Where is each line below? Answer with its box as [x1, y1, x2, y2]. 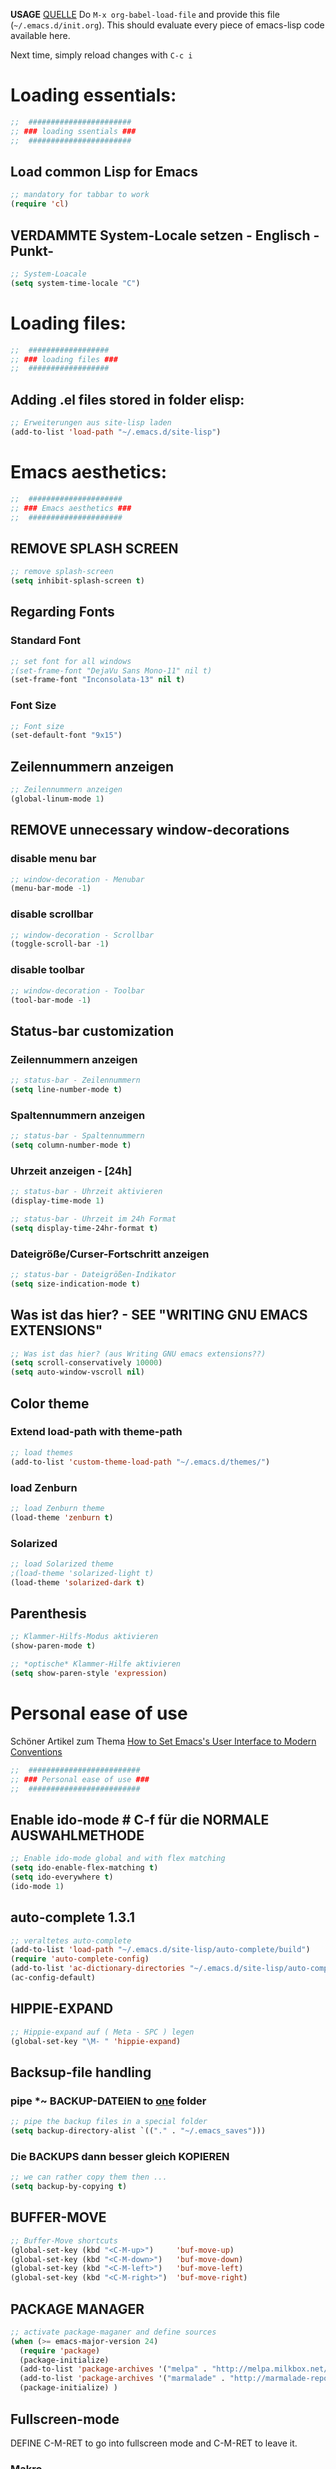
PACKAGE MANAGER [10, 2300, 145, 2318]
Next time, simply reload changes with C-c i [10, 49, 193, 61]
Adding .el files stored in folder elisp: [10, 391, 245, 408]
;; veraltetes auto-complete [10, 1935, 132, 1946]
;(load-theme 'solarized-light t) [10, 1568, 155, 1578]
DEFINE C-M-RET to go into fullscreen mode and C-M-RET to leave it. [10, 2437, 298, 2449]
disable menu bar [10, 852, 97, 866]
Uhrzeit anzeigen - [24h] [10, 1164, 133, 1178]
